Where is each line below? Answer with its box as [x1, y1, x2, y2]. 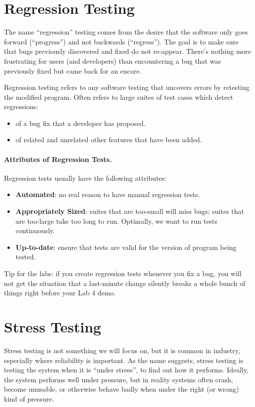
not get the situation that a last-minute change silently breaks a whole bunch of [4, 278, 246, 288]
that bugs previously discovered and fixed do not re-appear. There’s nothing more [4, 46, 252, 56]
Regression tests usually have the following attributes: [4, 172, 167, 183]
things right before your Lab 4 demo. [4, 287, 116, 298]
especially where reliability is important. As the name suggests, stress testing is [4, 355, 244, 365]
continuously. [15, 225, 55, 236]
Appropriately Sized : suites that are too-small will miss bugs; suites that [15, 206, 244, 216]
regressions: [4, 101, 38, 112]
